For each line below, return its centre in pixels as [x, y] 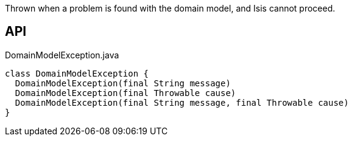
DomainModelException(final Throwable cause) [125, 93]
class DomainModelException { [77, 73]
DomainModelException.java [62, 55]
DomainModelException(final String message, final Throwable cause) [182, 102]
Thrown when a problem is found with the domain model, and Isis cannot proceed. [170, 8]
